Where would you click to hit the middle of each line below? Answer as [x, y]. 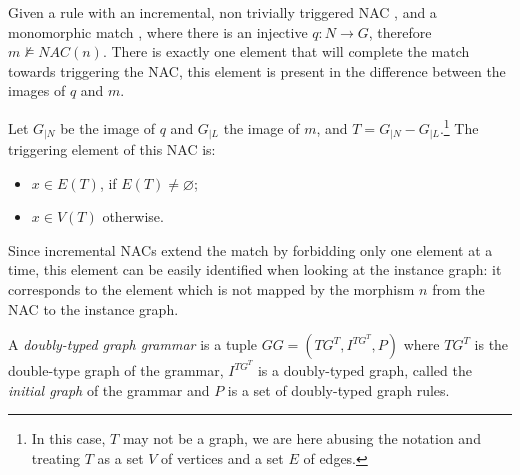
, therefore [400, 31]
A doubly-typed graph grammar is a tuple [133, 344]
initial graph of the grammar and [109, 389]
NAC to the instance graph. [93, 308]
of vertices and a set [222, 458]
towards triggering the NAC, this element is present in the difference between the [257, 70]
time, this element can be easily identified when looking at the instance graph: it [255, 269]
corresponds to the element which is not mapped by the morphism [211, 289]
